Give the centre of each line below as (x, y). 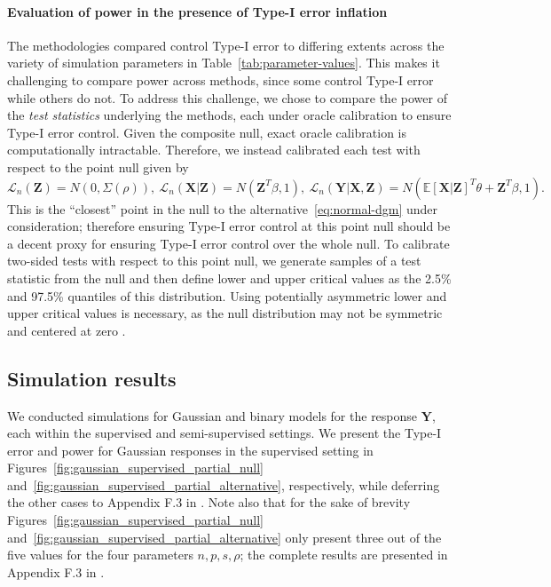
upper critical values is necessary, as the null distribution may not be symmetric (225, 313)
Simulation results (92, 378)
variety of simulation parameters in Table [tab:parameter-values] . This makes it (224, 63)
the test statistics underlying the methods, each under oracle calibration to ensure (229, 115)
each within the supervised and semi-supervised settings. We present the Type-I (224, 433)
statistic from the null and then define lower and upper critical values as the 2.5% (229, 278)
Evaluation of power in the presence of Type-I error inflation (197, 11)
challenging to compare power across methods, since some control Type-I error (220, 79)
